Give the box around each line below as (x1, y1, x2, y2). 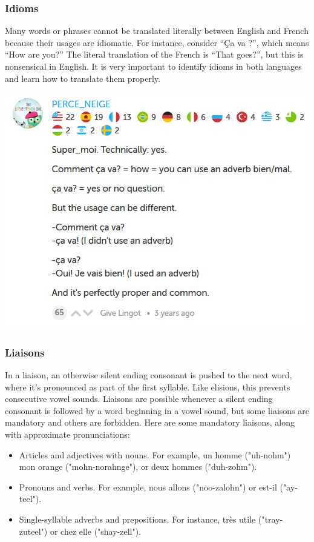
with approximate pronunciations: (5, 427, 130, 440)
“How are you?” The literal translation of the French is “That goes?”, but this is (5, 48, 304, 61)
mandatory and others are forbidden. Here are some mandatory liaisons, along (5, 416, 295, 429)
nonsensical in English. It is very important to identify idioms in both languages (5, 60, 302, 72)
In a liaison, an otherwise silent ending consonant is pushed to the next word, (5, 369, 292, 381)
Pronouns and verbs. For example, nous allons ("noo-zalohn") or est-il (19, 480, 277, 493)
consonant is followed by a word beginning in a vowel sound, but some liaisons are (5, 404, 309, 417)
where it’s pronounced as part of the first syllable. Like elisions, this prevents (5, 380, 290, 393)
